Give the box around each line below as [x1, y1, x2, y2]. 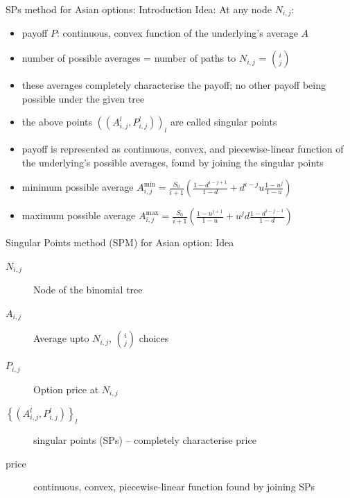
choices [139, 331, 169, 345]
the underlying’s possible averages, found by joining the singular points [21, 155, 324, 169]
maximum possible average [21, 208, 136, 223]
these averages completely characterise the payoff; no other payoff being [21, 78, 326, 92]
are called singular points [170, 114, 277, 129]
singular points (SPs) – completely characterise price [33, 433, 256, 447]
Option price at [33, 381, 99, 396]
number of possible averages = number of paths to [21, 51, 236, 65]
